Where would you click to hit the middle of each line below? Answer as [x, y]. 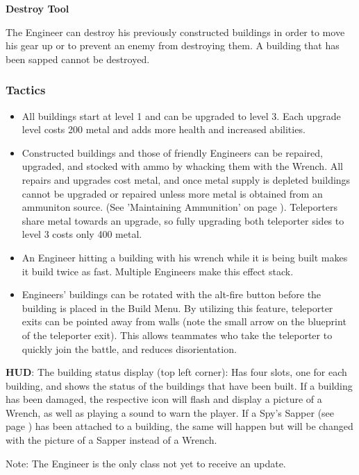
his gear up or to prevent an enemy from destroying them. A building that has [173, 45]
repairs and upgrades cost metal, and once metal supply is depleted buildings [186, 179]
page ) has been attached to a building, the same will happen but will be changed [179, 426]
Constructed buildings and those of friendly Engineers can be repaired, [172, 152]
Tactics [26, 90]
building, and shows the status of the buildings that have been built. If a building [179, 385]
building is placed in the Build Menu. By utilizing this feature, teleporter [177, 308]
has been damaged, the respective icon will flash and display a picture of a [164, 399]
